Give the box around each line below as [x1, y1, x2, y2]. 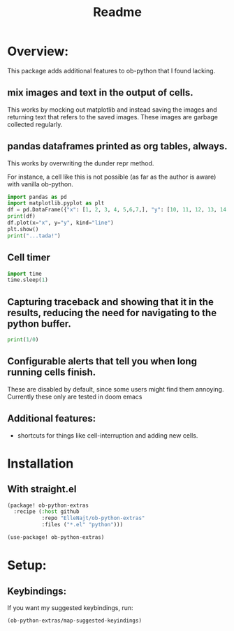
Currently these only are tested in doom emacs [7, 392, 142, 401]
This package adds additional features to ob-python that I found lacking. [7, 66, 216, 75]
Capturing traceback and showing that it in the [7, 296, 214, 308]
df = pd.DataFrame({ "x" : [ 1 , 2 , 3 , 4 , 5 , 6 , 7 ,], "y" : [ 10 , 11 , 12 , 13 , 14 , [7, 207, 230, 214]
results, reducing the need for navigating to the [7, 306, 217, 318]
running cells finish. [7, 366, 96, 378]
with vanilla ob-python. [7, 179, 73, 188]
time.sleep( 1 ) [7, 276, 49, 283]
